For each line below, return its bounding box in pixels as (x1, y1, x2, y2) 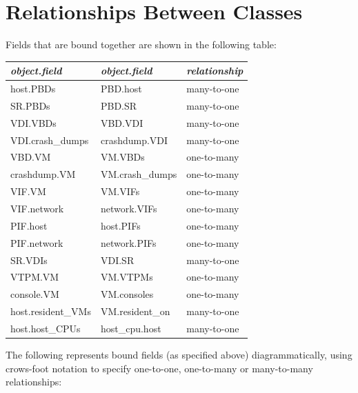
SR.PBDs (10, 98, 50, 112)
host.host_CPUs (10, 321, 81, 335)
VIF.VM (10, 184, 46, 199)
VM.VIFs (100, 184, 140, 199)
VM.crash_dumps (100, 167, 177, 181)
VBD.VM (10, 150, 51, 164)
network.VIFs (100, 201, 157, 215)
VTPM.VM (10, 270, 59, 284)
